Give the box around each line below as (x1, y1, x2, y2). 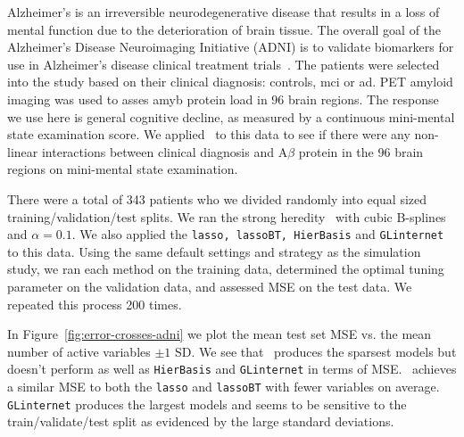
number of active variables (7, 342, 151, 360)
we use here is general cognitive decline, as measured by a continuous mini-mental (7, 107, 455, 126)
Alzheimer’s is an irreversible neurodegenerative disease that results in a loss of (7, 3, 440, 21)
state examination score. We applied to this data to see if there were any (7, 125, 410, 144)
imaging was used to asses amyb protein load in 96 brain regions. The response (7, 89, 439, 108)
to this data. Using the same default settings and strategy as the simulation (7, 242, 421, 260)
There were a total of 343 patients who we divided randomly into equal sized (7, 189, 427, 208)
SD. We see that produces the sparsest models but (175, 342, 457, 360)
